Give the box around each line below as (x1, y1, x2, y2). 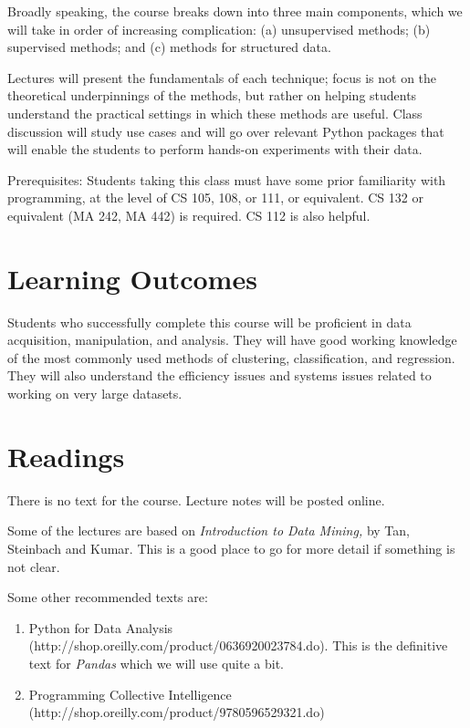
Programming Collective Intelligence (28, 684, 232, 703)
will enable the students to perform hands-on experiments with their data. (7, 140, 423, 159)
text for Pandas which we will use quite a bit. (28, 653, 284, 672)
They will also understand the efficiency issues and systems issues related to (7, 366, 432, 385)
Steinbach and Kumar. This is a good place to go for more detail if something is (7, 538, 455, 557)
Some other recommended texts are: (7, 588, 208, 607)
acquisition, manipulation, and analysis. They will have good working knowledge (7, 330, 457, 349)
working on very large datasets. (7, 384, 183, 403)
